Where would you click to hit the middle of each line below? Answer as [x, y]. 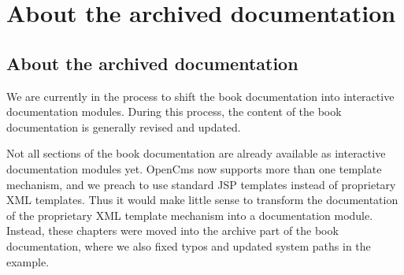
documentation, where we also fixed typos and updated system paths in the [189, 245]
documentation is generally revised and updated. [124, 126]
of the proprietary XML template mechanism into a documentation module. [190, 215]
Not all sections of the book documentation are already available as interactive [196, 153]
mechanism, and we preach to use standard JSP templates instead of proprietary [201, 184]
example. [28, 261]
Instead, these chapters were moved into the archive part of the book [172, 230]
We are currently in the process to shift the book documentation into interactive [200, 96]
